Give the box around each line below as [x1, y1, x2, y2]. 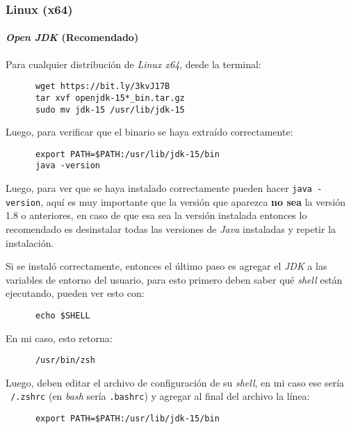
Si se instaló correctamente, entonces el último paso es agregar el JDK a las [6, 259, 327, 273]
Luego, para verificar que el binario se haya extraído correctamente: [6, 124, 293, 139]
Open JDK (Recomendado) [6, 30, 139, 44]
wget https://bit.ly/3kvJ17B [35, 81, 170, 92]
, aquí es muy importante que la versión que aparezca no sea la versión [40, 194, 346, 209]
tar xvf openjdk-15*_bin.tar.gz [35, 92, 185, 103]
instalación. [6, 235, 54, 250]
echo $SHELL [35, 310, 90, 321]
